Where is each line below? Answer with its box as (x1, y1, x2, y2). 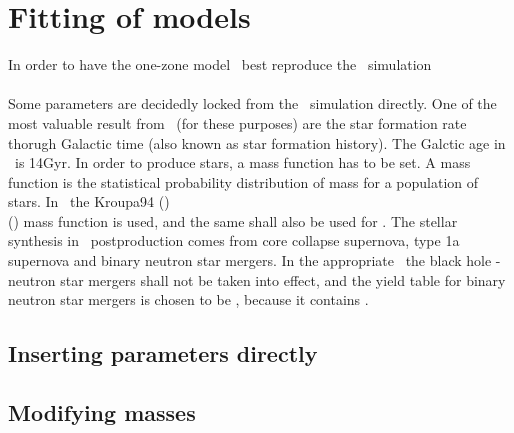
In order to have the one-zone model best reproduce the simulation (8, 54, 432, 75)
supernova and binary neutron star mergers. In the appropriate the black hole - (8, 250, 501, 271)
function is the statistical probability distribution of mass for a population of (8, 171, 479, 192)
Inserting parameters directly (8, 338, 318, 369)
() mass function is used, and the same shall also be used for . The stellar (8, 210, 458, 231)
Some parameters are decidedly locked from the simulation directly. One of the (8, 93, 497, 114)
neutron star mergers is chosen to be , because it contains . (8, 289, 369, 310)
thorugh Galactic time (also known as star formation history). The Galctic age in (8, 132, 506, 153)
